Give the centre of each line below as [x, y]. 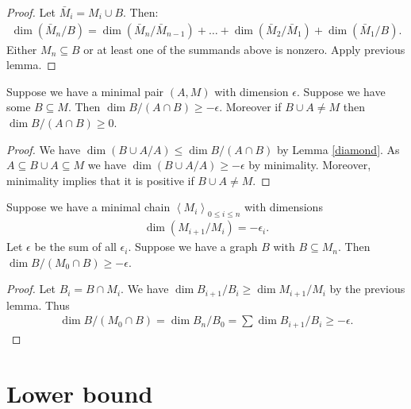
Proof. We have [44, 149]
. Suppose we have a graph [193, 247]
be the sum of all [75, 247]
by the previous [367, 289]
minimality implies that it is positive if [100, 180]
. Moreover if [250, 107]
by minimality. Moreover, [310, 165]
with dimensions [283, 207]
